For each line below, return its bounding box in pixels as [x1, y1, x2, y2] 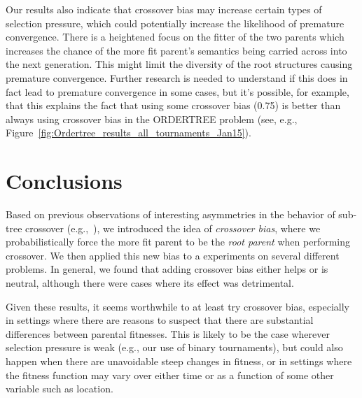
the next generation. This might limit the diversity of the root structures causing [6, 57, 353, 71]
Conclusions [6, 166, 123, 195]
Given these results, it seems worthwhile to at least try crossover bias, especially [6, 299, 349, 313]
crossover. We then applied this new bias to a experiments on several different [6, 248, 340, 262]
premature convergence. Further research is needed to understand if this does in [6, 70, 348, 85]
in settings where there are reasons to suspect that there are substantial [6, 313, 314, 327]
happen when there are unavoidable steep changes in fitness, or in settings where [6, 354, 352, 368]
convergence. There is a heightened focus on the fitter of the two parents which [6, 29, 344, 44]
